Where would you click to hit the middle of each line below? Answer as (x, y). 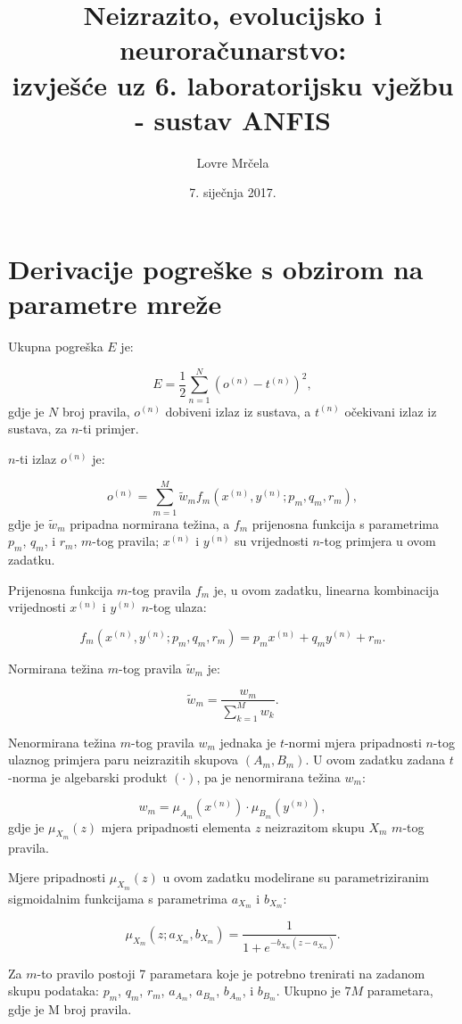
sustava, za (38, 429)
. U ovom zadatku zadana (375, 760)
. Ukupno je (308, 991)
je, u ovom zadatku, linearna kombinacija (326, 589)
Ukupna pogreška (56, 346)
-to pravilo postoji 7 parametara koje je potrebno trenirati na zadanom (231, 973)
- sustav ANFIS (233, 119)
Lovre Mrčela (233, 162)
